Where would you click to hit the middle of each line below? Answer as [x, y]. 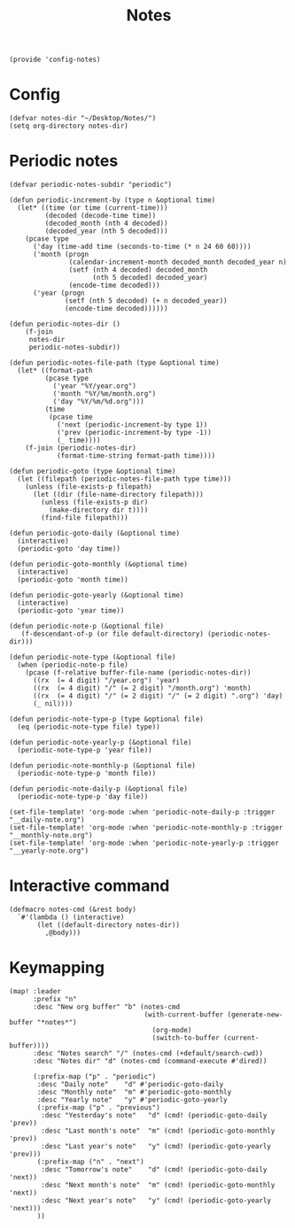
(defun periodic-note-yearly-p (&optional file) [101, 743]
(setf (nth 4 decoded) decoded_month [138, 270]
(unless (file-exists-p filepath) [89, 487]
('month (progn [61, 255]
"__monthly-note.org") [51, 836]
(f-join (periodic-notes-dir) [81, 448]
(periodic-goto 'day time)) [69, 549]
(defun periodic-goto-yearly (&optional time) [97, 595]
